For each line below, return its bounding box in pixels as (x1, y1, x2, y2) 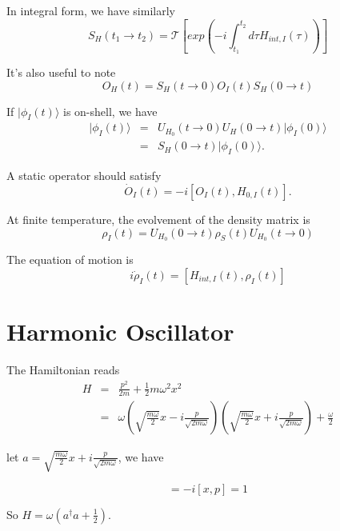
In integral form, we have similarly (6, 2, 175, 18)
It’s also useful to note (6, 64, 116, 81)
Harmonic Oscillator (6, 315, 234, 348)
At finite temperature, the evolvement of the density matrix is (6, 210, 310, 227)
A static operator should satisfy (6, 167, 162, 184)
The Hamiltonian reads (6, 361, 120, 378)
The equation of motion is (6, 251, 134, 268)
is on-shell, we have (63, 102, 158, 119)
